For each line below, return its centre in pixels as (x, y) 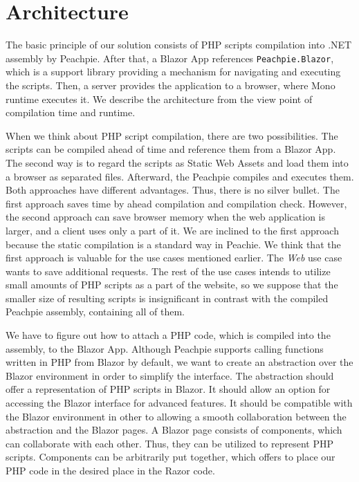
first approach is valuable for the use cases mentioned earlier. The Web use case (174, 258)
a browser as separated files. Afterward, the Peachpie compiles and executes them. (180, 176)
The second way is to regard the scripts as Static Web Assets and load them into (177, 162)
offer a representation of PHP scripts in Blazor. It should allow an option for (168, 389)
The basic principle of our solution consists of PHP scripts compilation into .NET (179, 45)
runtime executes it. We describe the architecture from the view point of (159, 99)
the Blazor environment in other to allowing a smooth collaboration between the (176, 416)
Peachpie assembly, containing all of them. (95, 312)
